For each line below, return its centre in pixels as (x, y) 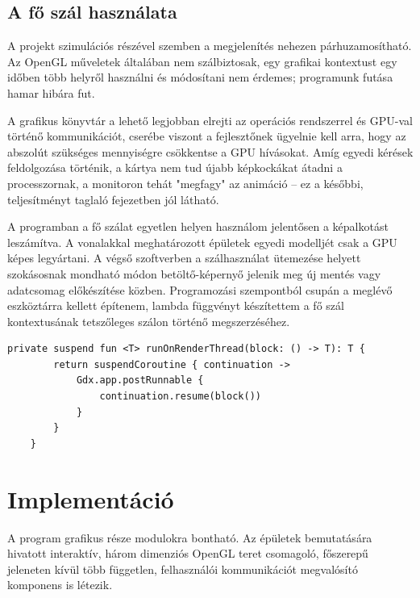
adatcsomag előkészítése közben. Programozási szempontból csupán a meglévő (200, 289)
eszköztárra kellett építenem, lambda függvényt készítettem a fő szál (176, 305)
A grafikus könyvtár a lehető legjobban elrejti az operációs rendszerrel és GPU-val (210, 120)
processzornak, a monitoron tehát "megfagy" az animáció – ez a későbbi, (185, 183)
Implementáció (91, 498)
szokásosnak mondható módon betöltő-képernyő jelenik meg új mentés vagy (194, 273)
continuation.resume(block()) (180, 397)
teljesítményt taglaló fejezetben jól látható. (113, 199)
